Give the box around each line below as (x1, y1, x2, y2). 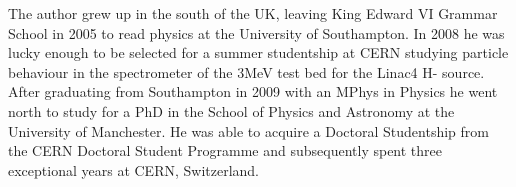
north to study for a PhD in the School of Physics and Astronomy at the (8, 100, 455, 121)
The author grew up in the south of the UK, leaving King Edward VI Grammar (8, 3, 498, 23)
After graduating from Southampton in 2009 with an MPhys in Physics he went (8, 81, 498, 102)
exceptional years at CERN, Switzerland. (8, 159, 259, 180)
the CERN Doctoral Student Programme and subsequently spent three (8, 140, 443, 161)
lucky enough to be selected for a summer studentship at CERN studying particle (8, 42, 509, 63)
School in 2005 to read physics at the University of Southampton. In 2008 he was (8, 22, 505, 43)
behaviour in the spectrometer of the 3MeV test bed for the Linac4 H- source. (8, 61, 485, 82)
